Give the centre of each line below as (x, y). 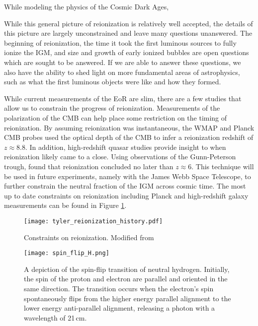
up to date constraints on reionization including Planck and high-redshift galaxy (126, 195)
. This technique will (223, 166)
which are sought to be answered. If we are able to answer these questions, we (123, 62)
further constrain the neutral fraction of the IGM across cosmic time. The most (125, 186)
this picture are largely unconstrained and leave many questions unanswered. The (128, 33)
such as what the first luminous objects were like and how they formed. (113, 82)
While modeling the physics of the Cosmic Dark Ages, (86, 6)
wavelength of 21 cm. (55, 317)
